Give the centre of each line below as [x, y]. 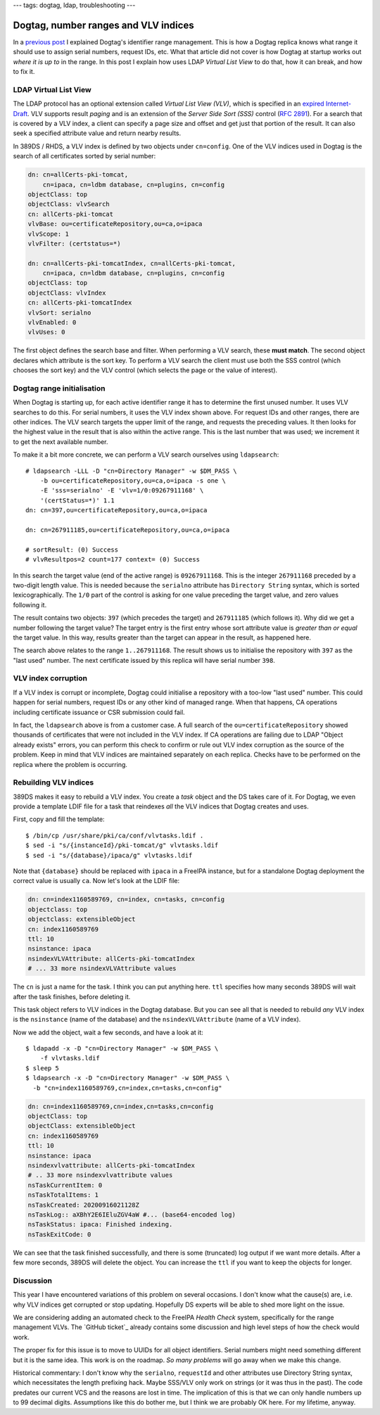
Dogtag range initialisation [59, 388]
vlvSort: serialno [59, 312]
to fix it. [24, 72]
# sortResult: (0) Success [72, 550]
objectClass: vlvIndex [67, 293]
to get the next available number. [61, 442]
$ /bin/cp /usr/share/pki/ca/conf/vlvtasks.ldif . [115, 835]
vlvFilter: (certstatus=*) [74, 243]
